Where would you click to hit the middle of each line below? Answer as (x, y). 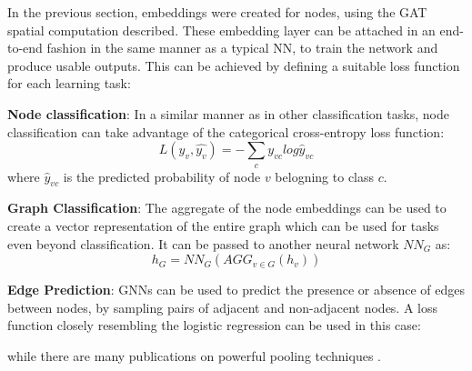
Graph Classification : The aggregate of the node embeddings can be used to (227, 208)
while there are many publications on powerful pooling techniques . (194, 355)
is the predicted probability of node (162, 176)
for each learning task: (69, 83)
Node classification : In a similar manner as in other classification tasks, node (228, 113)
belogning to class (325, 176)
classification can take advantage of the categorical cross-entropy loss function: (226, 131)
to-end (25, 48)
